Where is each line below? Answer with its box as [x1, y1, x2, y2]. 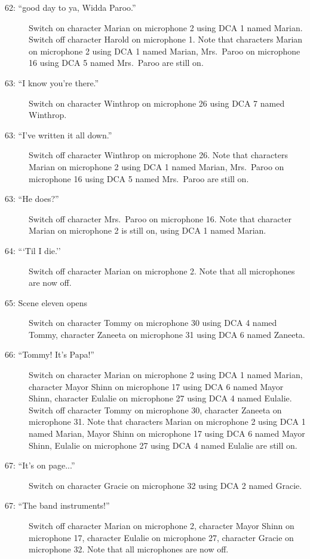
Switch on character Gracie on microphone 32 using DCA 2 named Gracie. [29, 479, 302, 491]
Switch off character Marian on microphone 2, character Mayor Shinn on [29, 519, 294, 531]
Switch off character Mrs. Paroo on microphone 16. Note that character [29, 212, 291, 225]
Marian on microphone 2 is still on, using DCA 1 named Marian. [29, 224, 266, 237]
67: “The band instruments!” [5, 499, 110, 512]
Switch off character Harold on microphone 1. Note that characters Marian [29, 33, 303, 46]
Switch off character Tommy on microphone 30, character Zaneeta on [29, 403, 282, 416]
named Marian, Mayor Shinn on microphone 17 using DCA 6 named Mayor [29, 427, 305, 440]
